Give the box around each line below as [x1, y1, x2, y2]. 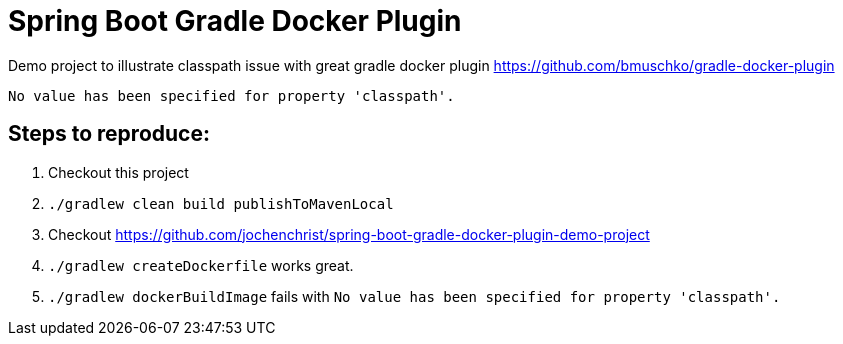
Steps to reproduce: [8, 121, 210, 147]
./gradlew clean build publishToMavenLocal [48, 195, 394, 212]
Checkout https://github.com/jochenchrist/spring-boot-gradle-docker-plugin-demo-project [48, 225, 650, 243]
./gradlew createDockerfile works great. [48, 256, 354, 274]
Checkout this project [48, 163, 189, 181]
